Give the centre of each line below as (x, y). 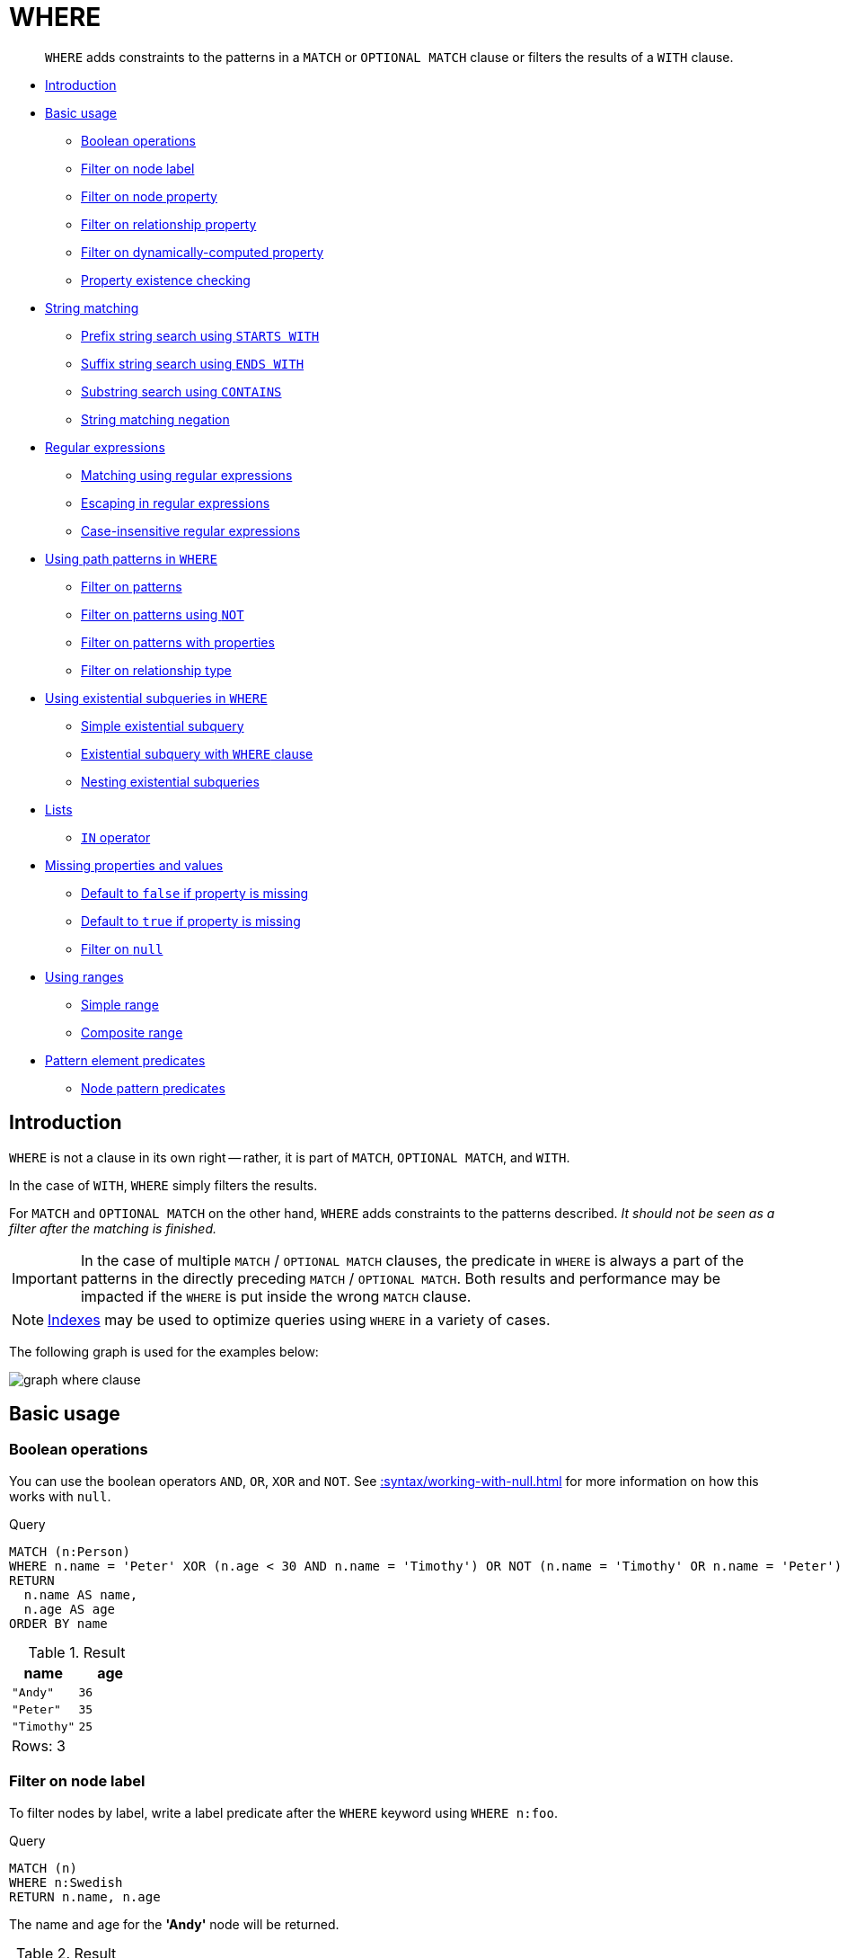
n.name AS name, (81, 1594)
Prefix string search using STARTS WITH (200, 335)
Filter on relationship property (169, 224)
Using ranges (84, 976)
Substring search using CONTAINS (181, 391)
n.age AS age (70, 1609)
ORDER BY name (58, 1623)
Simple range (120, 1004)
